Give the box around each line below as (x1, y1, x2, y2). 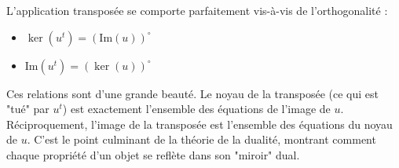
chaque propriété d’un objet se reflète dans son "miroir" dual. (6, 146, 300, 163)
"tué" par (6, 100, 49, 117)
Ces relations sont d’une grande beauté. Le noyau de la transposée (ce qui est (6, 85, 379, 101)
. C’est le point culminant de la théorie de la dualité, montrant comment (27, 131, 376, 148)
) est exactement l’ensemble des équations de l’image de (62, 100, 331, 117)
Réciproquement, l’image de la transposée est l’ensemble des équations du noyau (6, 115, 393, 132)
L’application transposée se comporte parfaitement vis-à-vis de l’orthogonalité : (6, 2, 388, 18)
